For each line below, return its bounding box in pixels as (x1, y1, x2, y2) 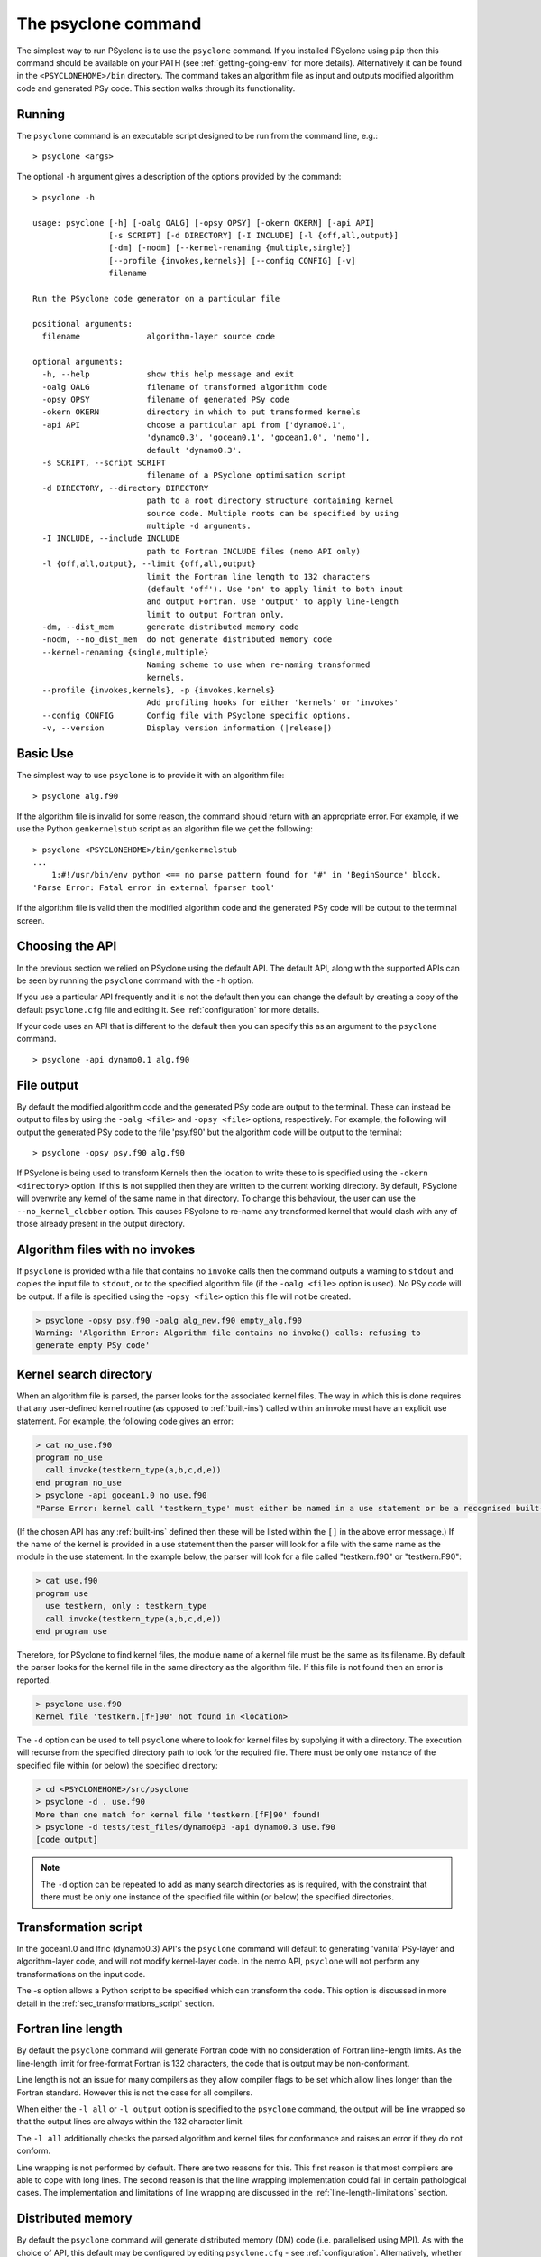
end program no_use (35, 1477, 122, 1488)
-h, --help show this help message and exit (41, 369, 295, 379)
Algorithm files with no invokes (16, 1241, 196, 1257)
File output (16, 1077, 78, 1092)
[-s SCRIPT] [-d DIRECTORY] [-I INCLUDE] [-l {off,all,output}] (108, 230, 399, 240)
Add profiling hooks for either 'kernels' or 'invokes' (146, 698, 399, 708)
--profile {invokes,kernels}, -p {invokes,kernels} (41, 685, 275, 695)
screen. (16, 915, 45, 925)
